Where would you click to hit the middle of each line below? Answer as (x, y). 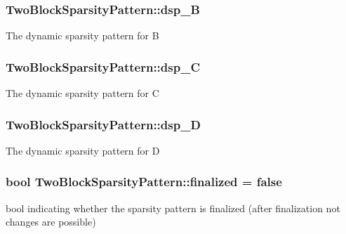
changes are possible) (51, 222)
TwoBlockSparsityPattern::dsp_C (103, 66)
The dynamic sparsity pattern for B (82, 35)
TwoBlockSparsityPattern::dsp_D (103, 124)
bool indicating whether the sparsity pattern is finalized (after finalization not (173, 208)
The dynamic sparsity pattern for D (83, 150)
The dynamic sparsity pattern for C (82, 93)
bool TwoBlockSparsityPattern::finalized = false (144, 182)
